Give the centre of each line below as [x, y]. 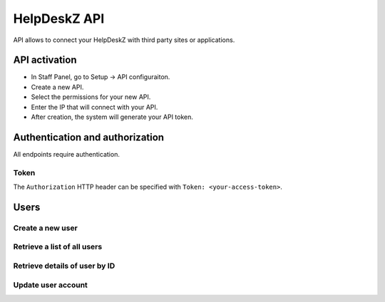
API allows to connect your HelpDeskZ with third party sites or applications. [124, 40]
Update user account [51, 285]
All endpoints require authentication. [67, 154]
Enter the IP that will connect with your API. [94, 107]
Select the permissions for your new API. [91, 97]
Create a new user [45, 228]
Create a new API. [57, 87]
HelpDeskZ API [59, 19]
